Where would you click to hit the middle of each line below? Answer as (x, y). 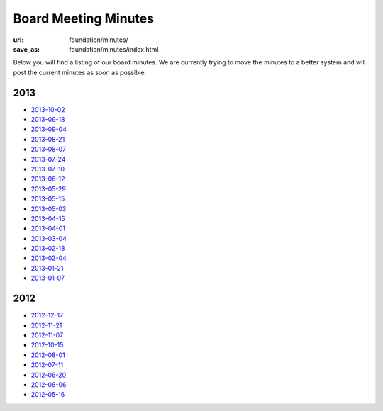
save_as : (27, 49)
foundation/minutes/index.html (114, 49)
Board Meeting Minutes (84, 18)
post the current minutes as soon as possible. (80, 72)
